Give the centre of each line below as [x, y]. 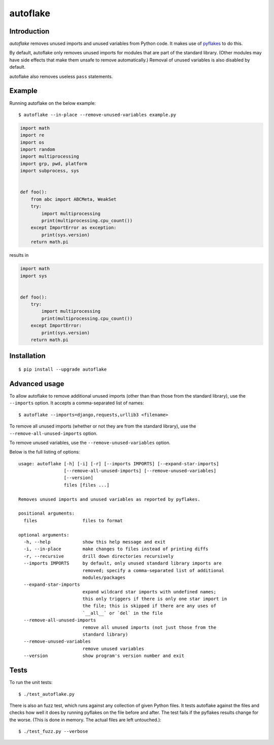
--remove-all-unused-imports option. [54, 433]
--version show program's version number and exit [104, 656]
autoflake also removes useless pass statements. [61, 76]
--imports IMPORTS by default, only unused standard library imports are [123, 563]
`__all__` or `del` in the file [123, 613]
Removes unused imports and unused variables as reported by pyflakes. [109, 499]
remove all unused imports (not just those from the [149, 627]
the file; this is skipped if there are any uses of [149, 606]
